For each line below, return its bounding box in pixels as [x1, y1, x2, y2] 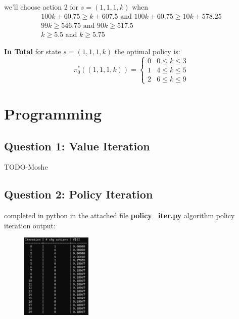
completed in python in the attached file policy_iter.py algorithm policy [4, 210, 235, 221]
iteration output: [4, 220, 56, 230]
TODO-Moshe [4, 162, 48, 172]
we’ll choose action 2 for [4, 2, 79, 12]
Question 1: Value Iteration [4, 138, 150, 153]
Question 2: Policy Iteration [4, 186, 153, 202]
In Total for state [4, 46, 61, 56]
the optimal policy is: [114, 46, 180, 56]
